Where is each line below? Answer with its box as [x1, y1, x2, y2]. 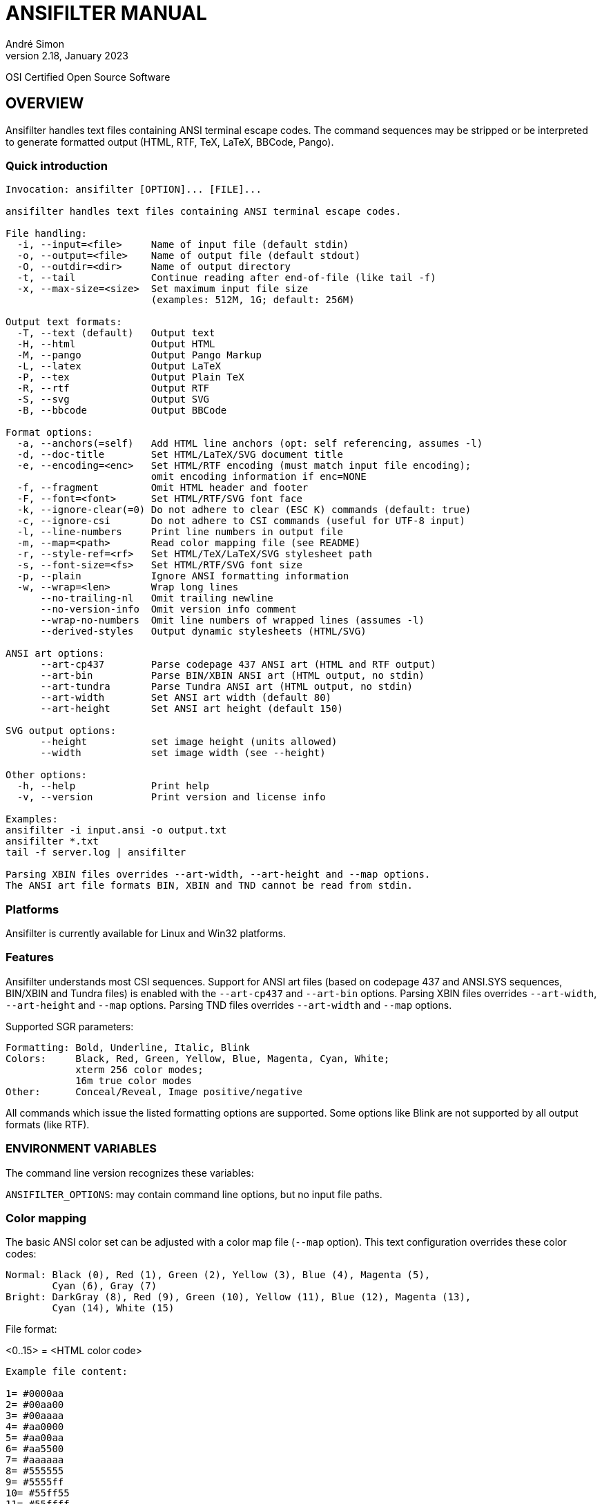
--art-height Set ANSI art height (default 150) [40, 703, 343, 715]
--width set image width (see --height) [40, 747, 326, 759]
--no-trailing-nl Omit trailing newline [40, 592, 273, 604]
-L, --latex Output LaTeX [17, 360, 221, 372]
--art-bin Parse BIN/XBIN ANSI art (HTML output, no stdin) [40, 670, 425, 682]
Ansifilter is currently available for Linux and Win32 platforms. [6, 927, 286, 940]
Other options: [6, 769, 88, 781]
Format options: [6, 427, 93, 438]
